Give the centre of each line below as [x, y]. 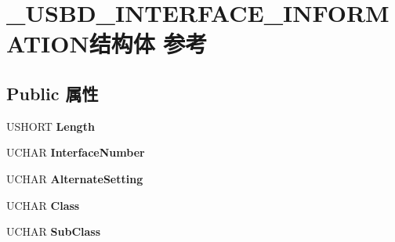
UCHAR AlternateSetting [75, 178]
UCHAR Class [43, 205]
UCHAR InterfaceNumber [76, 152]
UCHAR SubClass [54, 231]
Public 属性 [53, 93]
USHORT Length [51, 126]
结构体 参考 [148, 43]
